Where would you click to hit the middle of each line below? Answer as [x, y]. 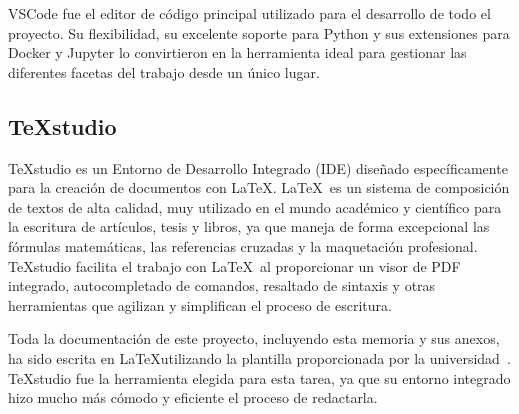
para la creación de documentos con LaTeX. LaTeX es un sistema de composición [259, 187]
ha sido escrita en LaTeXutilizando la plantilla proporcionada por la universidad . [259, 357]
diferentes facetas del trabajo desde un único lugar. [164, 71]
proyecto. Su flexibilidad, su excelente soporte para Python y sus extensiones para [259, 32]
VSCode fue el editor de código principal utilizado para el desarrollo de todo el [249, 13]
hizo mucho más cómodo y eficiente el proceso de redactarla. [193, 397]
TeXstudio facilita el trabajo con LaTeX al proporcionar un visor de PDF [234, 265]
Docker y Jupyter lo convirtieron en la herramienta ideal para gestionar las [237, 52]
